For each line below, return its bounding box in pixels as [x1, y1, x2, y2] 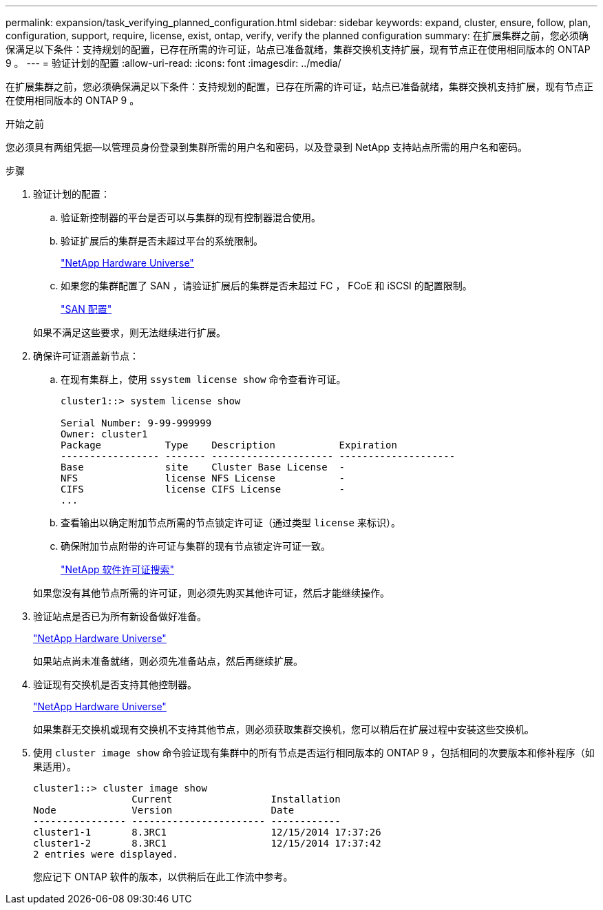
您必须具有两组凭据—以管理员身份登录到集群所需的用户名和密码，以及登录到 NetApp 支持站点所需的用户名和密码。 [6, 141, 527, 153]
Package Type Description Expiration [61, 440, 397, 451]
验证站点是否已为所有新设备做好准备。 [33, 610, 207, 622]
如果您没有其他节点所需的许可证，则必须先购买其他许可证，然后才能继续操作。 [33, 587, 390, 599]
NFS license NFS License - [61, 473, 346, 484]
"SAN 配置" [61, 303, 112, 315]
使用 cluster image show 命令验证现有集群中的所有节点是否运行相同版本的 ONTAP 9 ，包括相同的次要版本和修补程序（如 [33, 747, 595, 758]
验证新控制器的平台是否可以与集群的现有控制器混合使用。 [61, 211, 321, 223]
